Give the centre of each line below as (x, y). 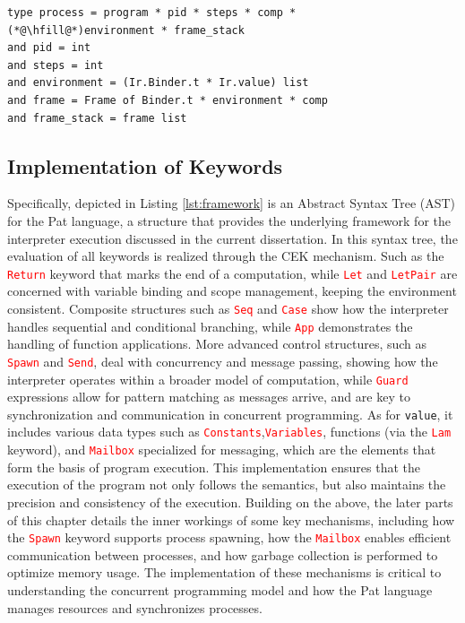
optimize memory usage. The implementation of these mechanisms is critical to (224, 572)
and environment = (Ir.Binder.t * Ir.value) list (158, 83)
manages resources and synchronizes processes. (135, 607)
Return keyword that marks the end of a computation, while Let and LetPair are (232, 273)
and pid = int (49, 48)
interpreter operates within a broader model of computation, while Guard (208, 379)
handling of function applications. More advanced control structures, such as (217, 344)
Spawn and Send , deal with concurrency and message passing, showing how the (223, 361)
